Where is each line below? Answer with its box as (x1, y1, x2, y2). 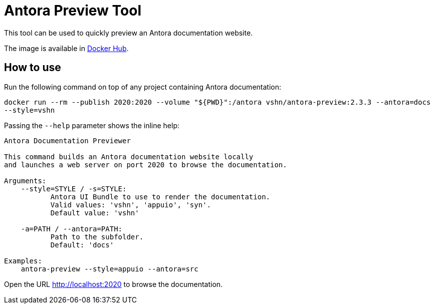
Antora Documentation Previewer (4, 136, 131, 145)
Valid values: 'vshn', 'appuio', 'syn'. (50, 200, 211, 209)
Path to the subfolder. (50, 232, 144, 241)
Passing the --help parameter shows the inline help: (4, 121, 179, 130)
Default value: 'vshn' (50, 208, 139, 217)
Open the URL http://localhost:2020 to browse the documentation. (4, 279, 223, 288)
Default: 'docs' (50, 240, 114, 249)
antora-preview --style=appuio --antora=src (21, 264, 198, 273)
